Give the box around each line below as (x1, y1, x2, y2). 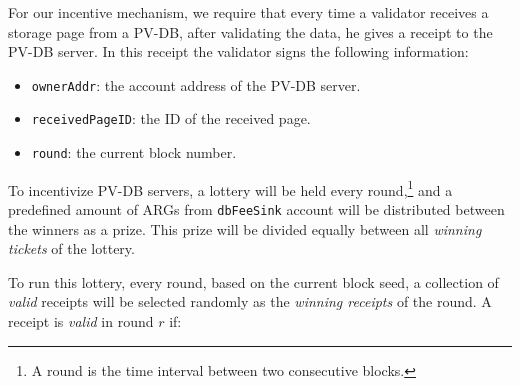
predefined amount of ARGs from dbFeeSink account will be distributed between (8, 199, 505, 219)
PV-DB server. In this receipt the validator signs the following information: (8, 41, 469, 62)
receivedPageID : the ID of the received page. (31, 108, 311, 129)
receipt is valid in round (8, 311, 154, 332)
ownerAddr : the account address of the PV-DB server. (31, 74, 361, 95)
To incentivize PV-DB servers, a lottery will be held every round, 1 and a (8, 176, 453, 200)
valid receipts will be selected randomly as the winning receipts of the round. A (8, 291, 492, 312)
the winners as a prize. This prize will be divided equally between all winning (8, 218, 482, 239)
